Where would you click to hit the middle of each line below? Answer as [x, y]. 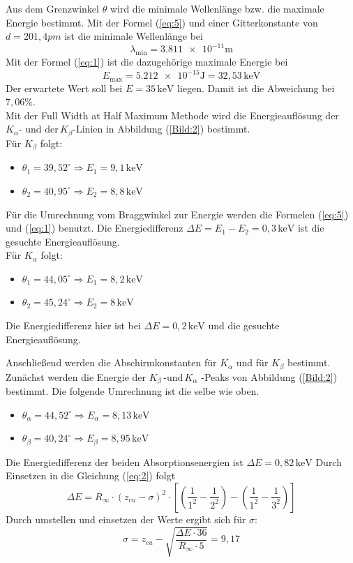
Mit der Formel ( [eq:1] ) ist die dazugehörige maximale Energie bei [147, 62]
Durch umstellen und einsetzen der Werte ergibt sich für [126, 519]
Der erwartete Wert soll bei [64, 88]
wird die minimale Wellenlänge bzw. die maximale [217, 8]
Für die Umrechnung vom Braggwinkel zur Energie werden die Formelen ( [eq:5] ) [177, 214]
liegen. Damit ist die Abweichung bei [256, 88]
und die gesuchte [244, 325]
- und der [38, 130]
